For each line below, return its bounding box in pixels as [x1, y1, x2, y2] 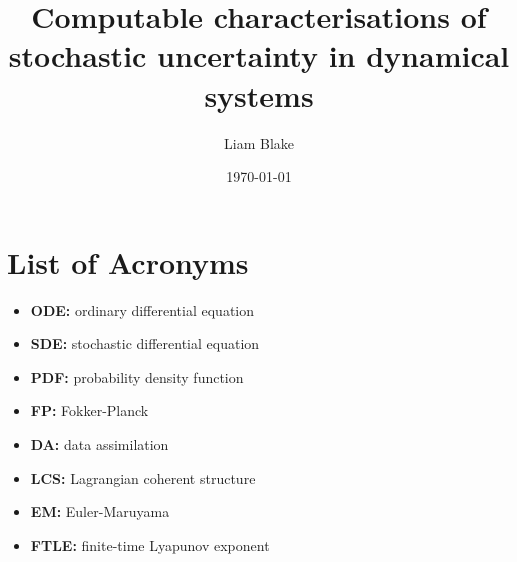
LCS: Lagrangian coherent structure [30, 467, 256, 488]
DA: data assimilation [30, 434, 169, 454]
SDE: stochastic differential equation [30, 333, 260, 354]
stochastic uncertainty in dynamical [8, 35, 510, 76]
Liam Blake [224, 132, 294, 153]
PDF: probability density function [30, 366, 244, 387]
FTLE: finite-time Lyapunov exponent [30, 534, 270, 555]
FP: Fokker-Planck [30, 400, 149, 421]
